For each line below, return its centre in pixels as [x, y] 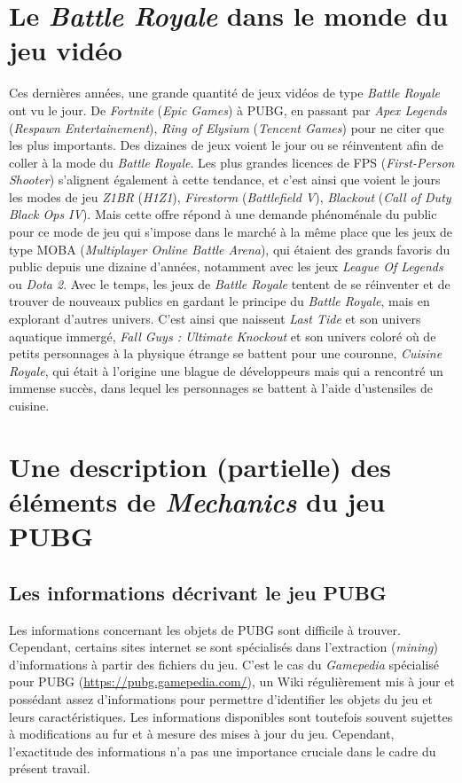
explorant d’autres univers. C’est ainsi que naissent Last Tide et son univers [215, 319]
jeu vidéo [66, 50]
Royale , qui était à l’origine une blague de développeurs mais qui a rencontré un [226, 370]
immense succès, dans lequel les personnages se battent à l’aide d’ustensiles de [221, 388]
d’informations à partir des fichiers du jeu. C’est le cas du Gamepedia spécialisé [224, 664]
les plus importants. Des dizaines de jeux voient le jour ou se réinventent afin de [226, 145]
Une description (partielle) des [200, 466]
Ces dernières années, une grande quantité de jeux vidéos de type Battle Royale [225, 93]
